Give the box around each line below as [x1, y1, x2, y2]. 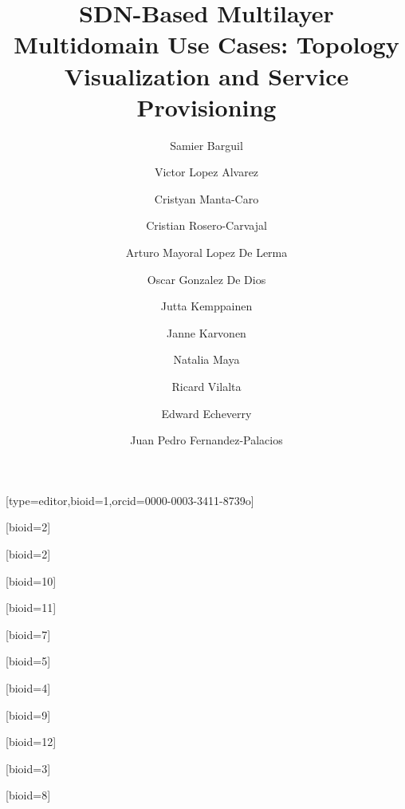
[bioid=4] [6, 679, 51, 696]
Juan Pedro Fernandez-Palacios [130, 432, 283, 448]
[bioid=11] [6, 599, 57, 616]
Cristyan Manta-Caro [154, 190, 259, 207]
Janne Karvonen [167, 324, 246, 341]
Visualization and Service [64, 59, 349, 92]
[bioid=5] [6, 653, 51, 669]
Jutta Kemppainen [160, 298, 253, 314]
